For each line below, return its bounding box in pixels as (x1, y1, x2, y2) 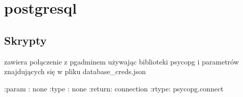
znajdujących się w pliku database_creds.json (4, 66, 146, 77)
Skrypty (4, 32, 47, 48)
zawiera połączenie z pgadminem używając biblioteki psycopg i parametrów (4, 56, 239, 67)
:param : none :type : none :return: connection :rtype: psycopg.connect (4, 83, 224, 93)
